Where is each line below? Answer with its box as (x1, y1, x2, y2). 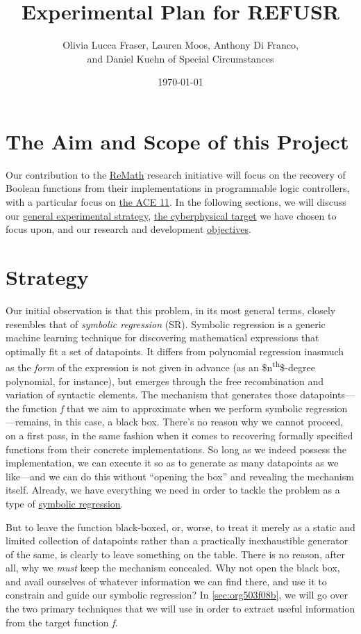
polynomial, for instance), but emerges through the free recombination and (6, 373, 324, 388)
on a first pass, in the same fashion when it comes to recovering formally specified (6, 428, 353, 442)
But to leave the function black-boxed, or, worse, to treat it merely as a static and (6, 519, 355, 534)
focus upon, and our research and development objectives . (6, 222, 251, 236)
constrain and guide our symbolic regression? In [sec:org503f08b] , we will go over (6, 587, 348, 602)
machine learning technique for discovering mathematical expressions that (6, 330, 319, 345)
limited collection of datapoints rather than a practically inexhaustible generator (6, 533, 349, 548)
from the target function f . (6, 615, 118, 629)
